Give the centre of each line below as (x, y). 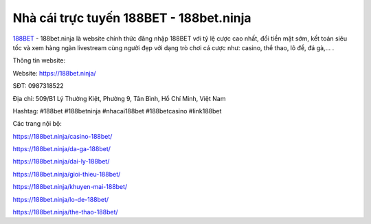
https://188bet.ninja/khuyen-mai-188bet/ (70, 187)
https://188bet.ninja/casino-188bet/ (63, 136)
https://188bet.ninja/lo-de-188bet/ (61, 199)
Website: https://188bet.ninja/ (54, 73)
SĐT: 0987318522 (38, 86)
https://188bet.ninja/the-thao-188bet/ (65, 212)
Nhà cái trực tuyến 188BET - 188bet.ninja (132, 18)
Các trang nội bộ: (37, 124)
